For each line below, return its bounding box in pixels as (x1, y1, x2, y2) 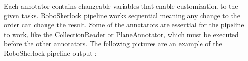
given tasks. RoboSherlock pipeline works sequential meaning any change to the (4, 10, 240, 20)
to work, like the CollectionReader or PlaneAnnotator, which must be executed (4, 29, 239, 39)
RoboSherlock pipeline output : (4, 48, 97, 58)
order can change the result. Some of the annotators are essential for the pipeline (4, 20, 244, 30)
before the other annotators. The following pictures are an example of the (4, 38, 222, 49)
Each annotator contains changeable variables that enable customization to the (4, 1, 238, 11)
